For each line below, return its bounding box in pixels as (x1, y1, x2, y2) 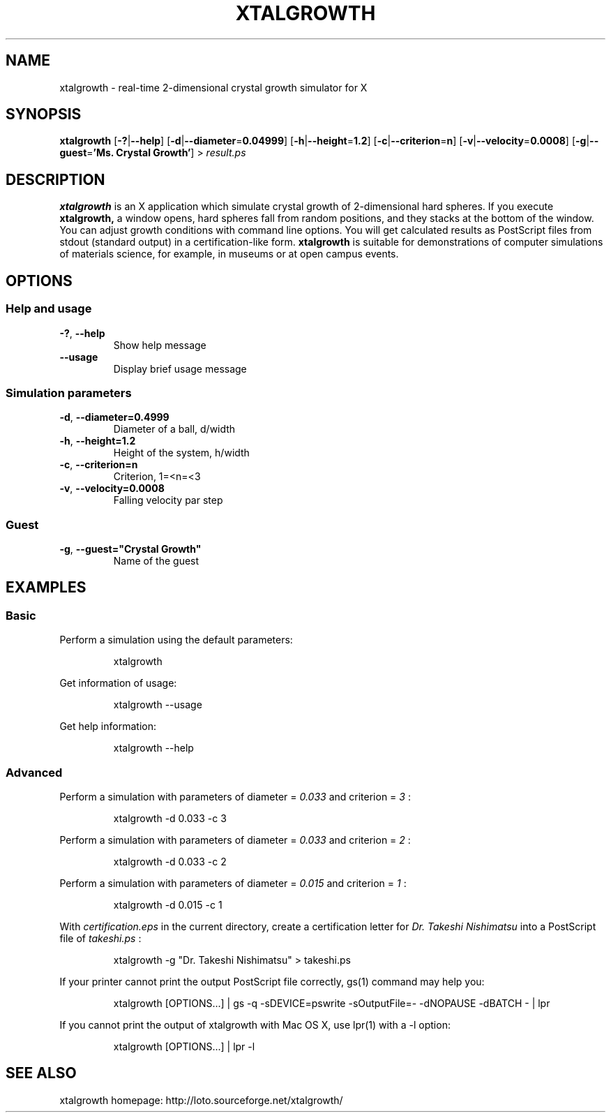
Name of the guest (113, 555, 199, 567)
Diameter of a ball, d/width (113, 423, 236, 435)
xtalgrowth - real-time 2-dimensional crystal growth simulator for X (59, 81, 368, 94)
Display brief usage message (113, 362, 247, 375)
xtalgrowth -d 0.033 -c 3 (113, 812, 227, 824)
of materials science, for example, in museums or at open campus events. (59, 248, 399, 260)
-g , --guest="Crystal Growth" (59, 543, 202, 555)
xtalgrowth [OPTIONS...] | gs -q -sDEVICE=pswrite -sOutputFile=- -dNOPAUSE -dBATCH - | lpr (113, 997, 550, 1009)
